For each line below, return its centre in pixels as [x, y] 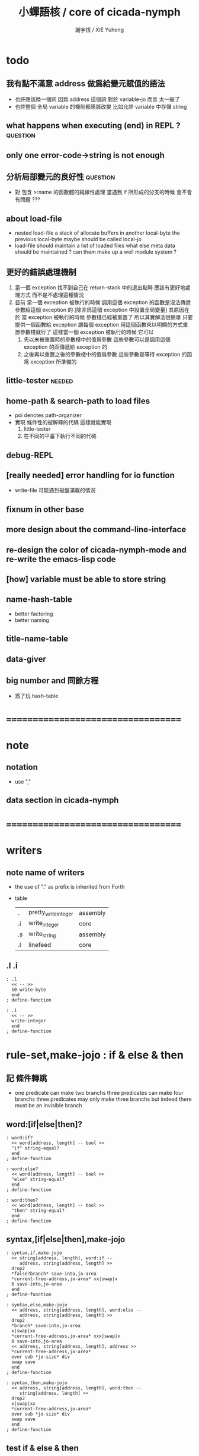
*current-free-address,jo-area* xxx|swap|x [66, 1336]
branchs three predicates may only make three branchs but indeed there [103, 1099]
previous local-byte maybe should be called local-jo [78, 239]
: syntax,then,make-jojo [37, 1383]
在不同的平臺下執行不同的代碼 [60, 436]
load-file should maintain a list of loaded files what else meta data [95, 246]
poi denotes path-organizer [48, 415]
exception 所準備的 [54, 361]
